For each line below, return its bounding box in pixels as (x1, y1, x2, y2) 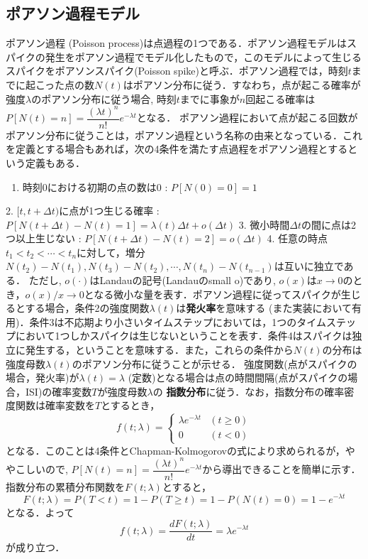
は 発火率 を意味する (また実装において (176, 300, 352, 315)
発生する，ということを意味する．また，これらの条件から (25, 342, 294, 357)
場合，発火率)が (6, 370, 79, 385)
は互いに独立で (274, 259, 344, 273)
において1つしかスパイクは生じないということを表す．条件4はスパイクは (15, 328, 352, 343)
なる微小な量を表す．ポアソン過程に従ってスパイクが (94, 286, 341, 301)
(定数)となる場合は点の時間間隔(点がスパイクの (128, 370, 348, 385)
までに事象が (179, 91, 240, 106)
